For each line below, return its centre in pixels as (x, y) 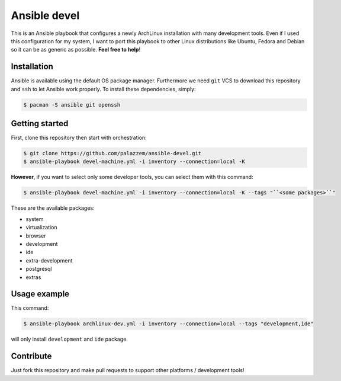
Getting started (40, 124)
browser (36, 236)
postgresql (39, 269)
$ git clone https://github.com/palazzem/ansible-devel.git (112, 153)
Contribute (31, 356)
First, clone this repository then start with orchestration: (79, 138)
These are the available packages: (53, 208)
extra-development (49, 260)
